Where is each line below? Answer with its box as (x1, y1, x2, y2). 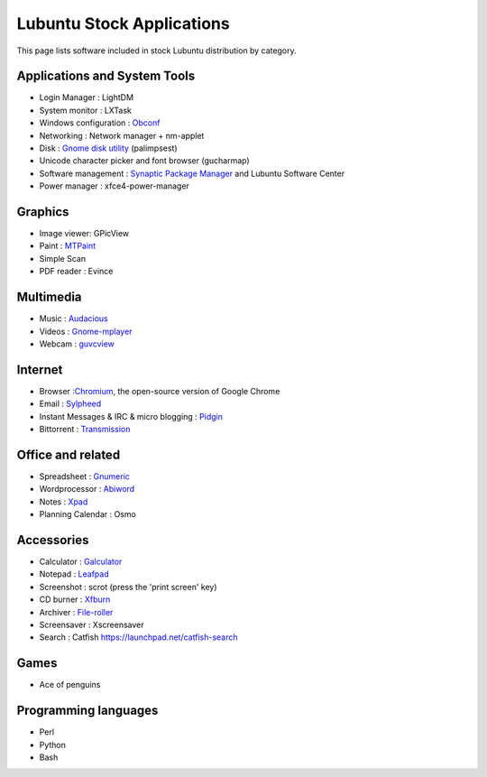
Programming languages (16, 703, 159, 718)
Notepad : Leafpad (39, 569, 110, 579)
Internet (16, 362, 63, 377)
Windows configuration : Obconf (39, 117, 161, 128)
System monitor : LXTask (39, 105, 133, 116)
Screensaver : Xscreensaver (39, 619, 144, 630)
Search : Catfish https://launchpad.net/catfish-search (39, 632, 238, 643)
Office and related (16, 447, 121, 462)
